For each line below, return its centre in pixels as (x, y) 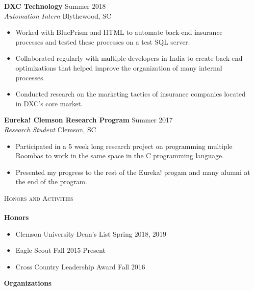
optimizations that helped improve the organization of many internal (119, 67)
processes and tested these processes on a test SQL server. (103, 41)
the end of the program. (51, 182)
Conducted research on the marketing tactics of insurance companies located (130, 94)
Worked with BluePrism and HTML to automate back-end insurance (119, 32)
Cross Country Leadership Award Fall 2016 (80, 266)
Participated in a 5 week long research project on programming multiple (124, 146)
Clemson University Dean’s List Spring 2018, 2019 (91, 233)
